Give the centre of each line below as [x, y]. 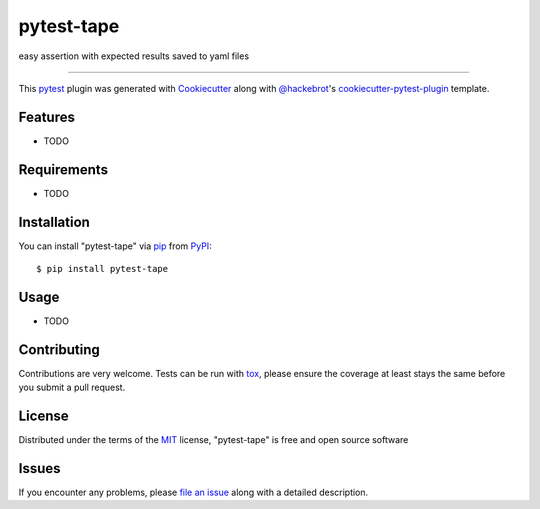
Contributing [59, 349]
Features [46, 116]
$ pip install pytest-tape [102, 269]
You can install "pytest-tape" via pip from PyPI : [115, 246]
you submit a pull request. [72, 387]
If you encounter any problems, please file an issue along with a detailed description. [193, 492]
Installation [54, 221]
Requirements [63, 169]
